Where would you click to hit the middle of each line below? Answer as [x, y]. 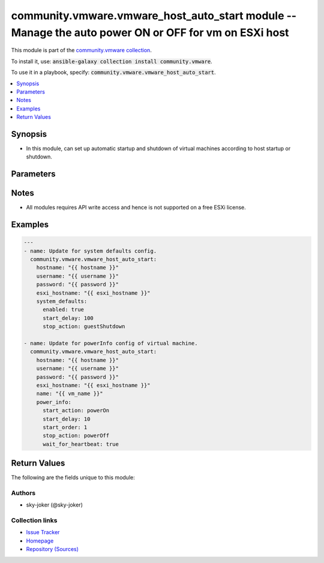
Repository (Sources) [52, 549]
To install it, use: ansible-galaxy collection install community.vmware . [112, 61]
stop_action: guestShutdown [84, 327]
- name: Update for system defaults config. [90, 251]
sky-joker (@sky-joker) [55, 505]
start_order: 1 [65, 427]
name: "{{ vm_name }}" [70, 394]
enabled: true [63, 310]
